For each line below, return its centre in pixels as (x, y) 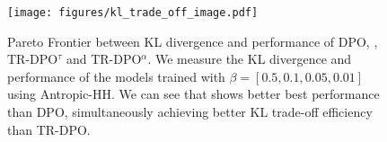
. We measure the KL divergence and (250, 59)
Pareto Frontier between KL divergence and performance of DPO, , (193, 41)
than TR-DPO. (49, 129)
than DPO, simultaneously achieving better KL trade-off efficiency (190, 112)
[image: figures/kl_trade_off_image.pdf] (133, 13)
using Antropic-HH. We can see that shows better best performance (193, 94)
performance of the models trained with (116, 76)
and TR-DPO (104, 59)
